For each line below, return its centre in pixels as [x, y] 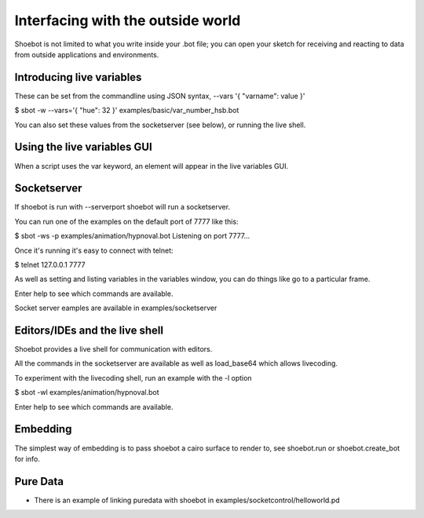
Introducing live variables [78, 77]
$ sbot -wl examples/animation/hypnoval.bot [87, 392]
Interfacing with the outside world [128, 20]
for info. [27, 458]
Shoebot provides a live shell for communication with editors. [113, 349]
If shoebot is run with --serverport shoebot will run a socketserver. [122, 207]
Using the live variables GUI [83, 147]
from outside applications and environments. [87, 54]
